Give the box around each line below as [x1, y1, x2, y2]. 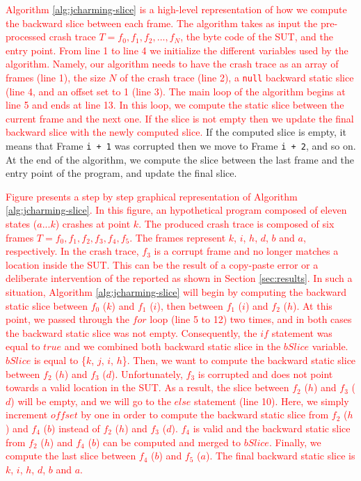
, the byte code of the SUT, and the [180, 29, 333, 44]
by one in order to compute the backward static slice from [81, 407, 329, 422]
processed [6, 29, 47, 44]
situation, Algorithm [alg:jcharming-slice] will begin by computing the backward [6, 285, 346, 299]
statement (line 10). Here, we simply [194, 393, 349, 408]
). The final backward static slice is [205, 448, 355, 463]
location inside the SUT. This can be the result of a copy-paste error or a [6, 257, 319, 271]
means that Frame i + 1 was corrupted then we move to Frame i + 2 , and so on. [6, 139, 356, 152]
